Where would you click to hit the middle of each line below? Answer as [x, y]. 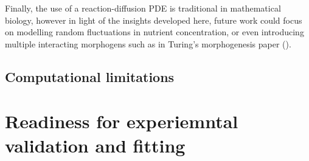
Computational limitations [90, 76]
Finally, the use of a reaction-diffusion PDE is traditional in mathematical [143, 8]
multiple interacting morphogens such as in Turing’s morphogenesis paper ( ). [148, 43]
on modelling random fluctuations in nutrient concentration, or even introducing [154, 32]
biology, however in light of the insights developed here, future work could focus [154, 20]
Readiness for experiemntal [122, 121]
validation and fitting [95, 145]
